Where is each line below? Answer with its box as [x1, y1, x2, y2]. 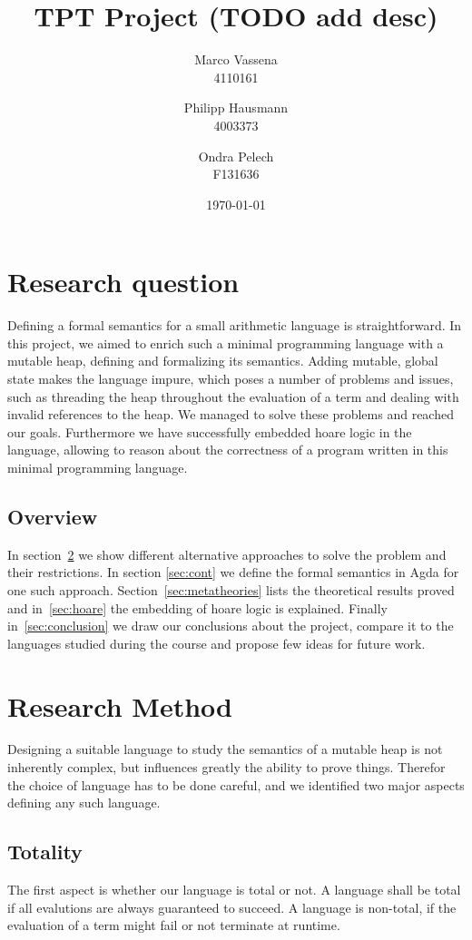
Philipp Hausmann [183, 98, 289, 117]
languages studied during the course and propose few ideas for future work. [7, 633, 426, 652]
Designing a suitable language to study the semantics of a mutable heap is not [7, 739, 443, 759]
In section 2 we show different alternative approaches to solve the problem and [7, 544, 447, 563]
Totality [7, 837, 83, 866]
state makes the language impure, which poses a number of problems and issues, [7, 369, 454, 387]
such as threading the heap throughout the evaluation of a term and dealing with [7, 387, 459, 406]
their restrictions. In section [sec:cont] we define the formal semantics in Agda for [7, 563, 459, 582]
